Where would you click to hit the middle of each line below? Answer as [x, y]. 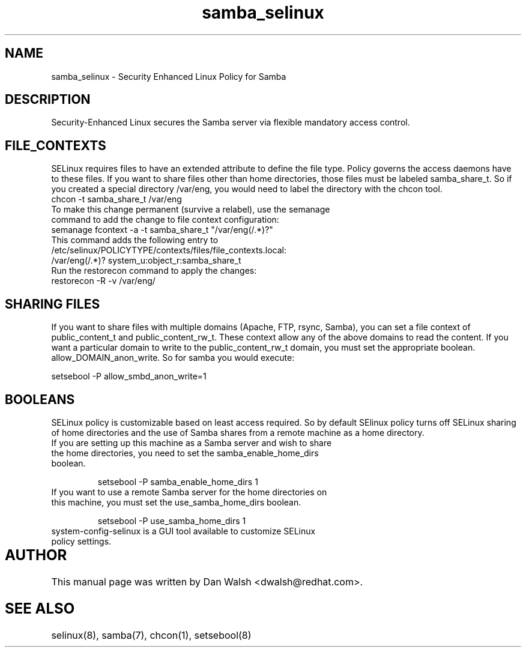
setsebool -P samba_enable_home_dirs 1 [178, 481]
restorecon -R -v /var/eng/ [103, 281]
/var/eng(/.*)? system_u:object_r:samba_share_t [146, 261]
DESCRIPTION [48, 100]
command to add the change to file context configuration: [165, 220]
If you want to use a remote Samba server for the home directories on [189, 492]
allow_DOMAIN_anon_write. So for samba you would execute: [173, 358]
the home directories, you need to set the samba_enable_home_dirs [185, 453]
